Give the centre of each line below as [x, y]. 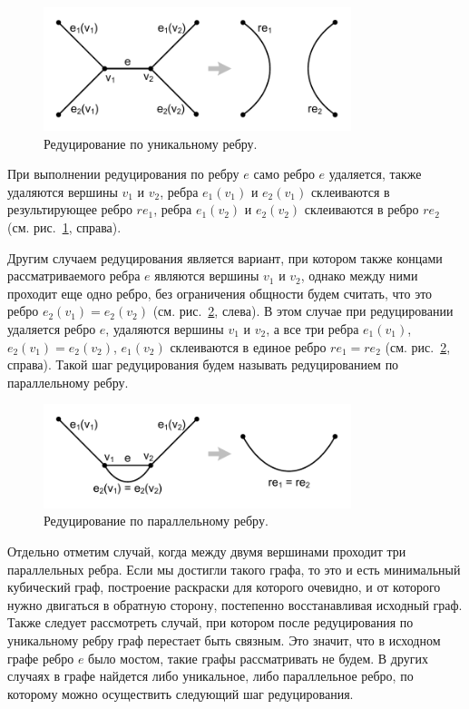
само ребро [284, 174]
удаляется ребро [52, 328]
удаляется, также [375, 174]
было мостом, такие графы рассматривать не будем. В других [259, 658]
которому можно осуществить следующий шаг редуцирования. [181, 693]
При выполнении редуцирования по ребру [123, 174]
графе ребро [41, 658]
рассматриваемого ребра [74, 276]
